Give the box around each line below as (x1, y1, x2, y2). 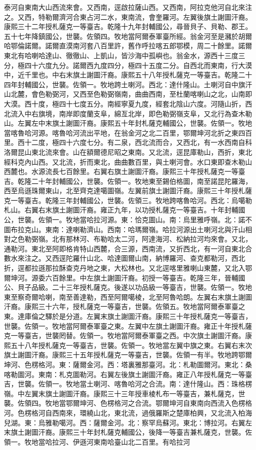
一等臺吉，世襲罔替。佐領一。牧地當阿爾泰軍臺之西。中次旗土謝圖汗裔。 (10, 330, 245, 341)
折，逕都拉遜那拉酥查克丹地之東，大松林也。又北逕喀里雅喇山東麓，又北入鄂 (4, 263, 252, 273)
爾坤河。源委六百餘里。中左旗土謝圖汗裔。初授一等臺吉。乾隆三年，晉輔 (4, 272, 238, 282)
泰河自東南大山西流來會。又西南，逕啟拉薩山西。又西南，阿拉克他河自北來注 (4, 2, 252, 12)
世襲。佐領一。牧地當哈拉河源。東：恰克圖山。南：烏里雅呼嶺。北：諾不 (17, 214, 252, 225)
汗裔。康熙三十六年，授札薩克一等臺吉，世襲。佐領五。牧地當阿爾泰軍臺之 (4, 301, 245, 312)
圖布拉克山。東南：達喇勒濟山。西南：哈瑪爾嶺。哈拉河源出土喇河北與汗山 (4, 224, 245, 234)
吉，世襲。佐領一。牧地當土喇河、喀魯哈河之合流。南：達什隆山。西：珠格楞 (4, 379, 252, 389)
